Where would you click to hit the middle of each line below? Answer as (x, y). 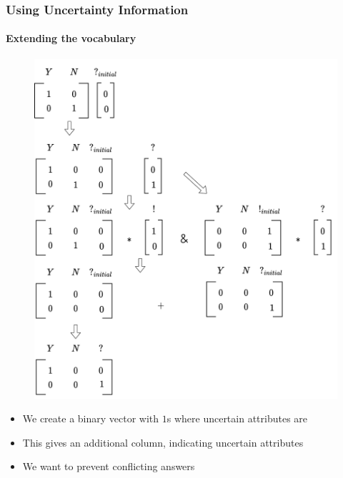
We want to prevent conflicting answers (109, 466)
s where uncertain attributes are (237, 418)
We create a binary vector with (91, 418)
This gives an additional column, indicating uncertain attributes (163, 442)
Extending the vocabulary (71, 38)
